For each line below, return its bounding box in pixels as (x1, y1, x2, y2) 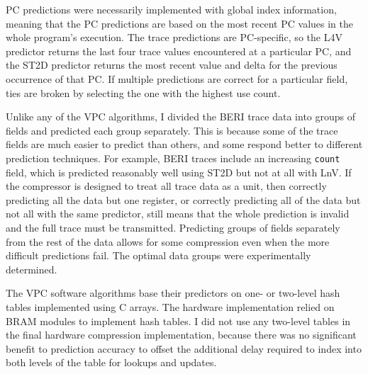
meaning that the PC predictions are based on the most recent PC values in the (6, 16, 353, 30)
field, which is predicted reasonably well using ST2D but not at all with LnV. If (6, 164, 352, 179)
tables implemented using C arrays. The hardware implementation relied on (6, 299, 335, 314)
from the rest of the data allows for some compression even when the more (6, 234, 330, 249)
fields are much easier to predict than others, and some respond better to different (6, 137, 363, 152)
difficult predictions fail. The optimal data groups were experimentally (6, 248, 311, 263)
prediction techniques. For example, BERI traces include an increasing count (6, 150, 340, 165)
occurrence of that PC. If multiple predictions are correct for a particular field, (6, 71, 348, 86)
